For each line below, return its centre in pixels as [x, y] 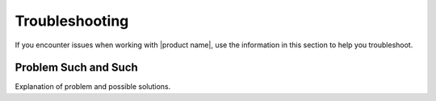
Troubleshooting [72, 21]
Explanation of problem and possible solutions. [93, 87]
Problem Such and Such [77, 68]
